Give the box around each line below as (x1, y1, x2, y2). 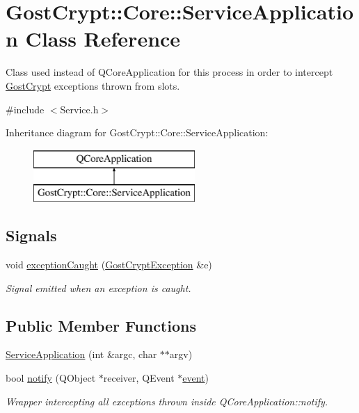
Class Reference (25, 24, 181, 53)
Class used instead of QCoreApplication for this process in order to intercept (6, 65, 333, 79)
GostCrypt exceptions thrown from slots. (6, 78, 180, 92)
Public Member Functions (6, 314, 196, 336)
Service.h (60, 102, 99, 116)
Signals (6, 225, 57, 246)
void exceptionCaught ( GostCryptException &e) (6, 257, 212, 272)
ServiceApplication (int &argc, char (6, 347, 157, 362)
